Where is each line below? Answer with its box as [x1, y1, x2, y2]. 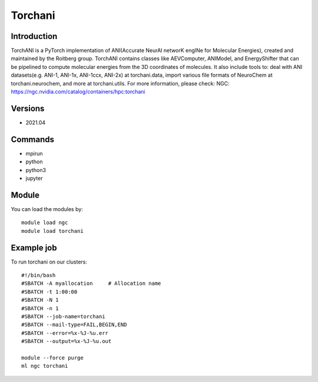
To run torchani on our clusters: [11, 258, 88, 265]
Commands [11, 134, 55, 144]
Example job [11, 242, 57, 253]
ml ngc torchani [21, 363, 68, 370]
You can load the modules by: [11, 205, 84, 212]
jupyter [25, 174, 43, 182]
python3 [25, 166, 47, 173]
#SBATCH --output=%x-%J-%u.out [21, 338, 112, 345]
